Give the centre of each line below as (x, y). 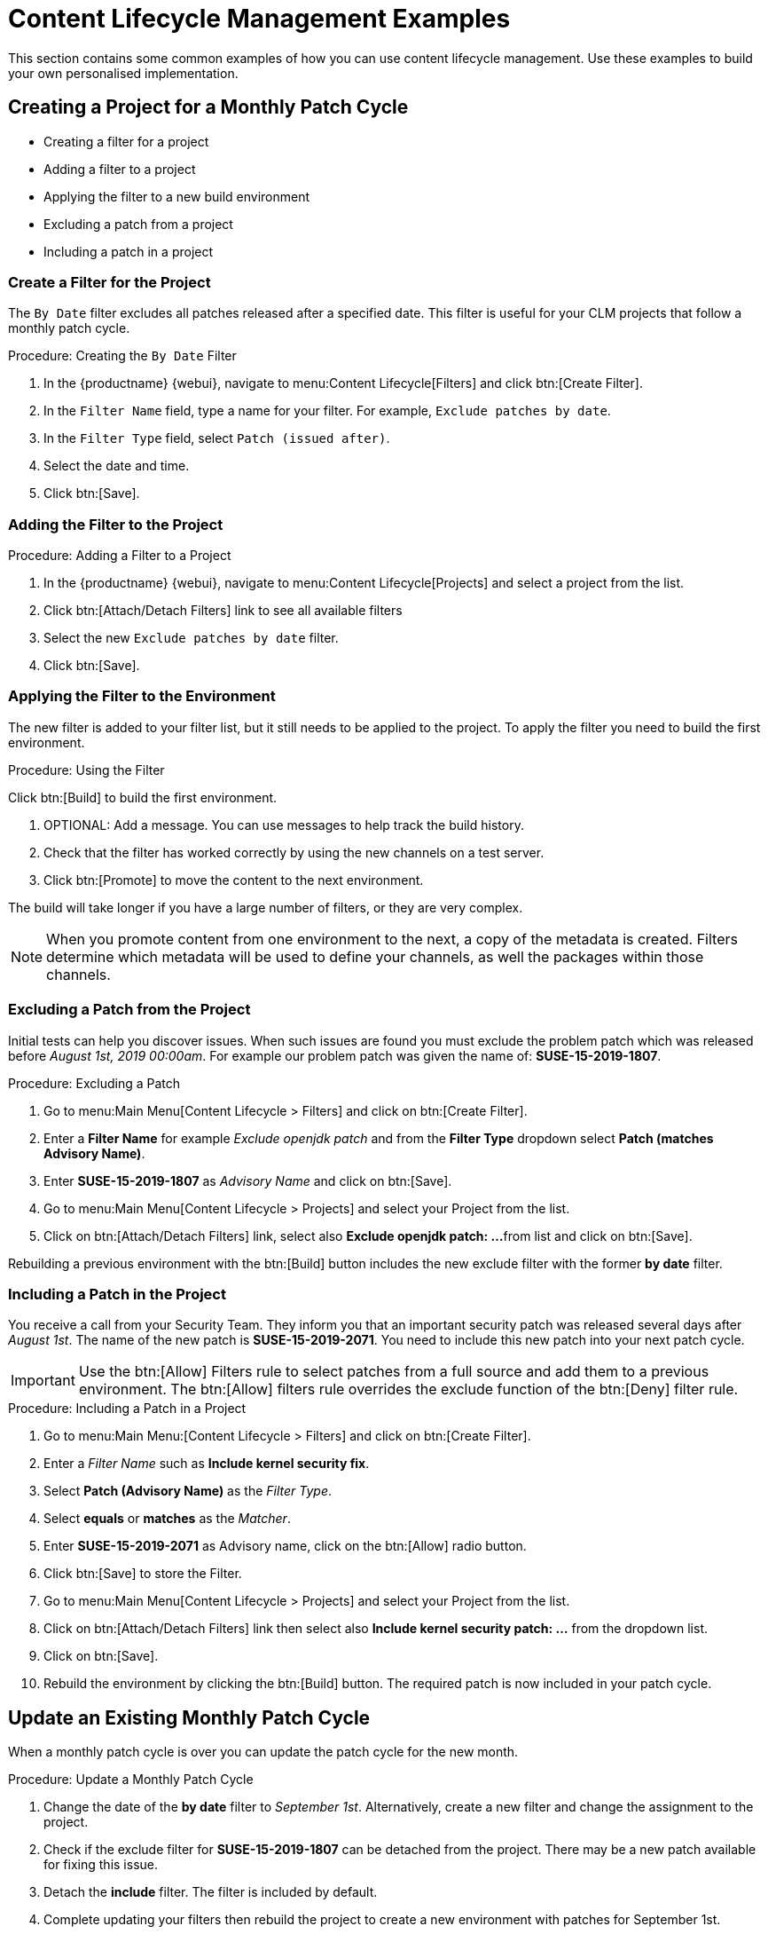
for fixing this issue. (101, 1865)
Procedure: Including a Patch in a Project (127, 1409)
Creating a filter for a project (126, 141)
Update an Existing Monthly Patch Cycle (189, 1717)
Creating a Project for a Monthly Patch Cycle (208, 107)
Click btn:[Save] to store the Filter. (143, 1574)
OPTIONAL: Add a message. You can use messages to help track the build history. (284, 825)
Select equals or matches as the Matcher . (167, 1519)
